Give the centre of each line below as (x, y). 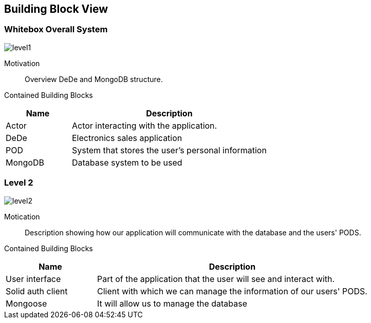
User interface (33, 279)
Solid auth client (37, 291)
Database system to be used (127, 162)
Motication (22, 216)
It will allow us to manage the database (172, 303)
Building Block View (56, 9)
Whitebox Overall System (56, 29)
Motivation (22, 63)
